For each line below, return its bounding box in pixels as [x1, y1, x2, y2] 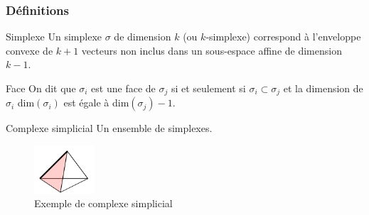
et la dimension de [283, 81, 363, 95]
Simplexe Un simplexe [6, 29, 102, 44]
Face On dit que [6, 81, 76, 95]
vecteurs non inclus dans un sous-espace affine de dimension [81, 43, 342, 57]
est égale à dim [63, 95, 129, 110]
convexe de [6, 43, 53, 57]
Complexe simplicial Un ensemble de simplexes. [6, 121, 213, 136]
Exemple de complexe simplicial [34, 196, 173, 211]
